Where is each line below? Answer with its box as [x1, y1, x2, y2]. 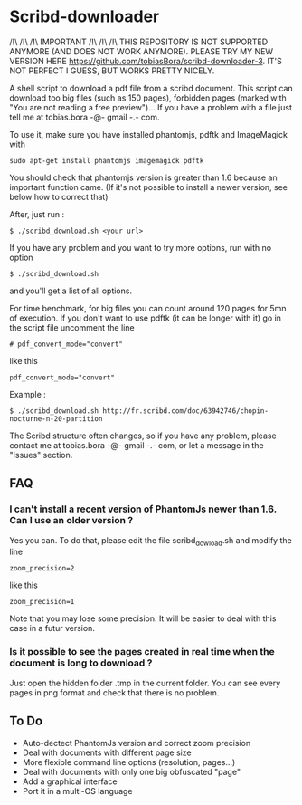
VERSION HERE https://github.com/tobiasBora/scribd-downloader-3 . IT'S [9, 55, 282, 66]
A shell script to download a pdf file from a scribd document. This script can [9, 82, 294, 93]
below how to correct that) [9, 191, 109, 202]
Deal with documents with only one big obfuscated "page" [22, 766, 241, 777]
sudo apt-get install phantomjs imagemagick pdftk [9, 156, 204, 165]
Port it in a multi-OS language [22, 785, 133, 796]
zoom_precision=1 [9, 598, 75, 607]
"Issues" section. [9, 449, 73, 460]
